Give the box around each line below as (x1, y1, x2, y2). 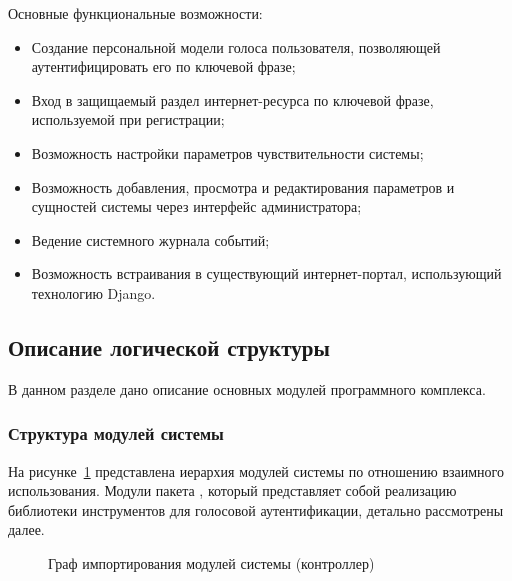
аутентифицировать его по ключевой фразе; (31, 56, 296, 77)
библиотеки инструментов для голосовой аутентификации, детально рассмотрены (8, 499, 504, 520)
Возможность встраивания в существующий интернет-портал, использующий (31, 263, 502, 284)
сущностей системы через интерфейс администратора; (31, 196, 362, 217)
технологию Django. (31, 282, 156, 303)
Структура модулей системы (8, 421, 224, 446)
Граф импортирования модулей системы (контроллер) (48, 552, 375, 573)
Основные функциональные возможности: (8, 3, 263, 23)
